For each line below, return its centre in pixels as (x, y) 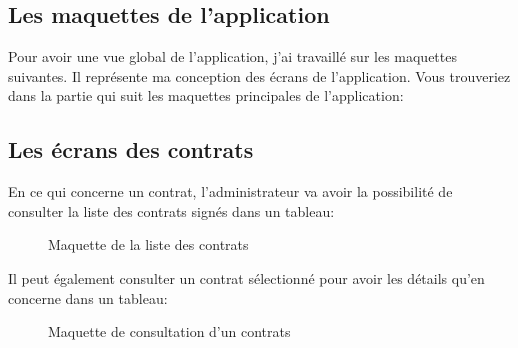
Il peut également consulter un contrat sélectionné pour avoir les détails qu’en (246, 277)
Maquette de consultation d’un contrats (169, 331)
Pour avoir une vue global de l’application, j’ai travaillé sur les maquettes (232, 56)
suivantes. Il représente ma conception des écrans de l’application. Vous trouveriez (259, 75)
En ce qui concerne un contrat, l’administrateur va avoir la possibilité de (230, 191)
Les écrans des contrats (131, 149)
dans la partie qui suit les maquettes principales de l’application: (206, 95)
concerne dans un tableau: (88, 297)
